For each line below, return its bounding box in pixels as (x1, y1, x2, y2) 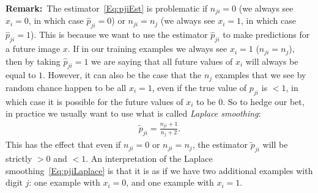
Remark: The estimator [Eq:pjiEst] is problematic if (6, 2, 208, 14)
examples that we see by (215, 68, 306, 81)
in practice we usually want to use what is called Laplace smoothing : (6, 107, 261, 120)
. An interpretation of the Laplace (86, 151, 213, 164)
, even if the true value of (152, 81, 247, 93)
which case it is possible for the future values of (6, 95, 183, 107)
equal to (6, 68, 36, 81)
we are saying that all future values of (91, 54, 233, 67)
